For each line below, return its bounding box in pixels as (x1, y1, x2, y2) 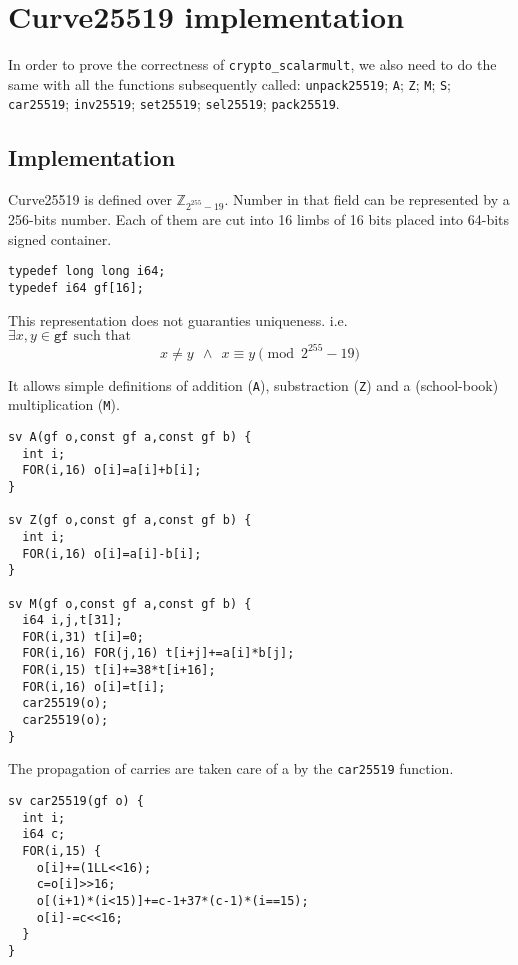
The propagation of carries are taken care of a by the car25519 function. (8, 758, 454, 779)
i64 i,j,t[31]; (22, 613, 123, 628)
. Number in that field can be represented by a (224, 189, 510, 210)
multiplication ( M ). (8, 394, 120, 415)
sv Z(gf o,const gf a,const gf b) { (8, 513, 252, 528)
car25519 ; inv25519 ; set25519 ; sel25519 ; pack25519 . (8, 93, 340, 114)
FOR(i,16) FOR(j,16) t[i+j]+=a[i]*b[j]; (22, 646, 295, 661)
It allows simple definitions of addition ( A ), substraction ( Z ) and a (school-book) (8, 374, 499, 395)
